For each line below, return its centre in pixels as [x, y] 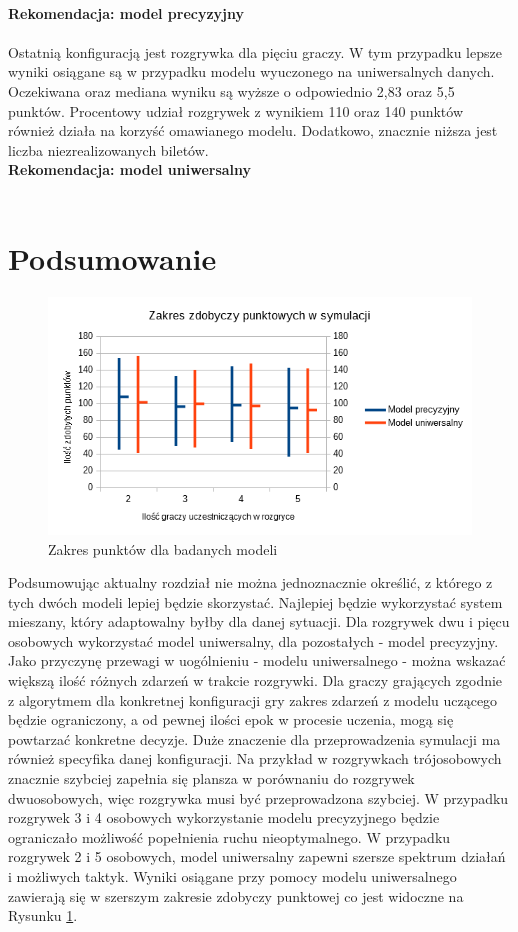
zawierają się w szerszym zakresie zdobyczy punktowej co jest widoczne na [236, 895]
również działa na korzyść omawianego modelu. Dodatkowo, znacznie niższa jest [253, 130]
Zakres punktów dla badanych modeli [163, 548]
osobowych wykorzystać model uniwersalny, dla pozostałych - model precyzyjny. [253, 640]
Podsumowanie [112, 257]
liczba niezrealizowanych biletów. [108, 149]
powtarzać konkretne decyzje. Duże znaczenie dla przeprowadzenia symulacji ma [254, 738]
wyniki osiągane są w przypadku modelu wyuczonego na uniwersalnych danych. [251, 71]
